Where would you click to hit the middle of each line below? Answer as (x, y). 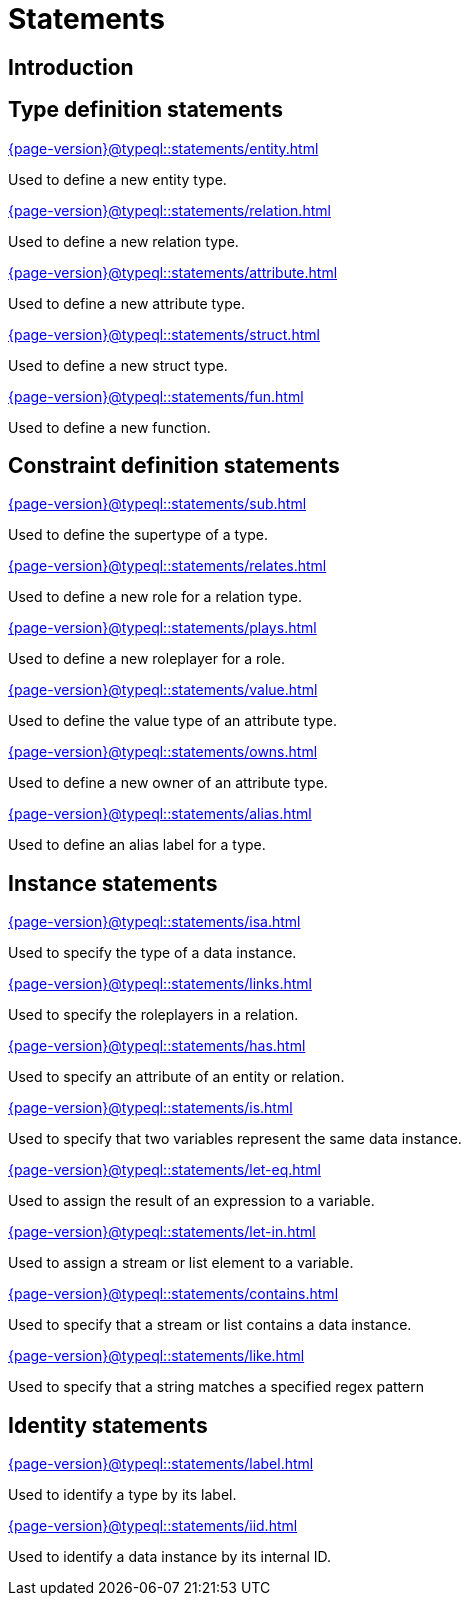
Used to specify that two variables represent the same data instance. (235, 1139)
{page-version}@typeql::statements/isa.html (154, 922)
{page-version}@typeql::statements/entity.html (163, 148)
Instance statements (113, 883)
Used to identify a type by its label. (122, 1495)
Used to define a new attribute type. (127, 303)
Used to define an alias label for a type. (137, 845)
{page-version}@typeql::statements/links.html (160, 984)
